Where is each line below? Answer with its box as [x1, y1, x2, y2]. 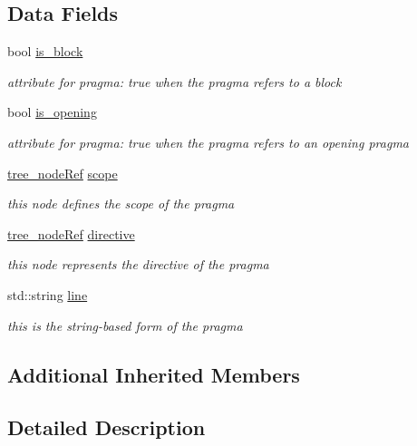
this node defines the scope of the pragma [7, 194, 235, 213]
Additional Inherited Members [7, 360, 300, 388]
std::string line [7, 285, 88, 304]
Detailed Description [7, 413, 206, 441]
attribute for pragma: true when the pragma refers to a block [7, 72, 342, 91]
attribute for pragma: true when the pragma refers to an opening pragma [7, 132, 409, 151]
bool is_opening [7, 102, 97, 121]
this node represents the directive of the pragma [7, 255, 269, 274]
